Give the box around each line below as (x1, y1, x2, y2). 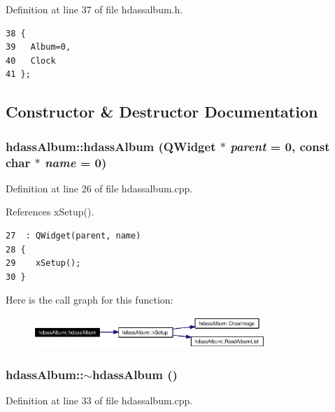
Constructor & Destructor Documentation (6, 101, 318, 122)
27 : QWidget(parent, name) (6, 231, 141, 241)
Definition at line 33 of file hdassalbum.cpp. (6, 393, 193, 408)
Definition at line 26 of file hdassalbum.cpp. (6, 180, 193, 195)
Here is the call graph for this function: (6, 292, 173, 307)
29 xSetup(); (6, 258, 81, 269)
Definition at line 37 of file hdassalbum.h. (6, 2, 183, 16)
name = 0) (44, 153, 107, 171)
